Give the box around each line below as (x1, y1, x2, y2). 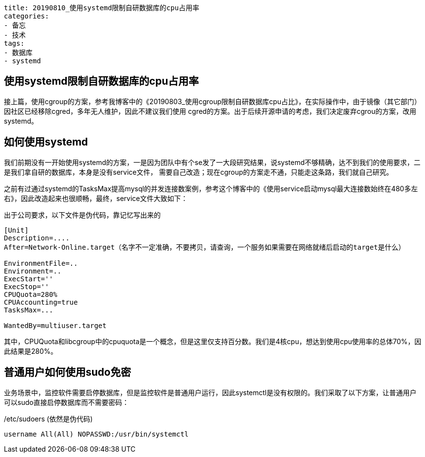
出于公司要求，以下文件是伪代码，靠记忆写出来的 (4, 210, 161, 219)
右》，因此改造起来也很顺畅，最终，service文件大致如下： (4, 194, 188, 202)
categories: (4, 12, 49, 20)
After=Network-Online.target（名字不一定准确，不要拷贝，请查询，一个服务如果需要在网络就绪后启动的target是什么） (4, 243, 406, 251)
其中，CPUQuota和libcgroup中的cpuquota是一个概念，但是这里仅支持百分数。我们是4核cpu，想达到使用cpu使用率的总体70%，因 (4, 337, 422, 346)
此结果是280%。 (4, 347, 57, 355)
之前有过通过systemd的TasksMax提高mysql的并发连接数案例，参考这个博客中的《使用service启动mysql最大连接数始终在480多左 (4, 184, 418, 193)
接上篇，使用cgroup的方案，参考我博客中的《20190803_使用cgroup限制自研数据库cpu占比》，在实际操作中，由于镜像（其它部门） (4, 97, 421, 106)
